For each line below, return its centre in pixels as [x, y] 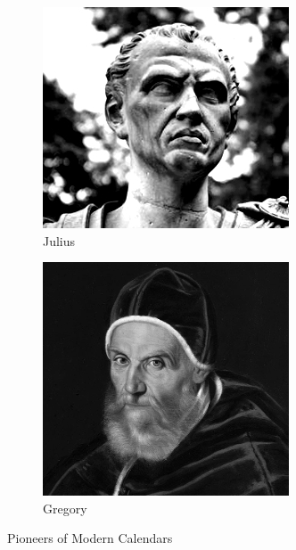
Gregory [65, 508]
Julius [59, 240]
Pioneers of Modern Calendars [90, 538]
